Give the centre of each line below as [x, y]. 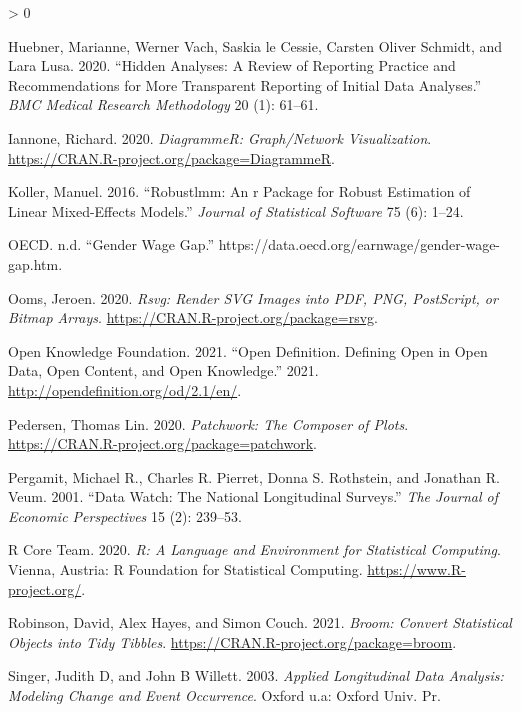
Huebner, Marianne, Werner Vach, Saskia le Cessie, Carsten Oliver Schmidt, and [255, 45]
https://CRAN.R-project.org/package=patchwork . [163, 443]
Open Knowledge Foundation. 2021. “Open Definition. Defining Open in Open [248, 350]
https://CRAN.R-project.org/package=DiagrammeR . [171, 157]
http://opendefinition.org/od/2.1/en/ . [125, 389]
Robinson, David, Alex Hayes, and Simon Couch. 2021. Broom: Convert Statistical [260, 622]
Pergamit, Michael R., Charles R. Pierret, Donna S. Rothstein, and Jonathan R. [254, 476]
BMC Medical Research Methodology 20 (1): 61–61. [163, 104]
